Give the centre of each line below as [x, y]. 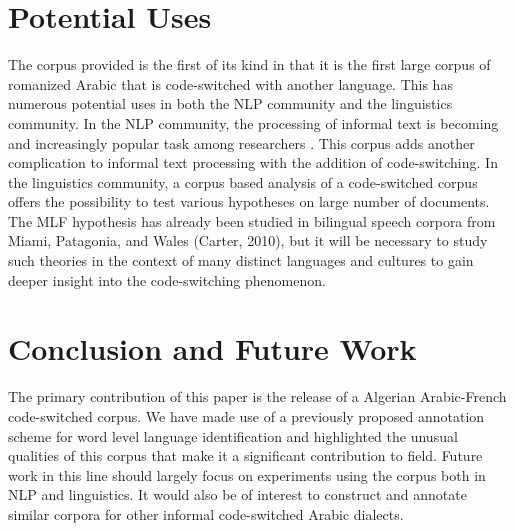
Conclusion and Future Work [212, 348]
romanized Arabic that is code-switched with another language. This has [230, 83]
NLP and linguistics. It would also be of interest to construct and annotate [237, 494]
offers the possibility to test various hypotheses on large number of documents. [249, 201]
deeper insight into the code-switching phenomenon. [167, 279]
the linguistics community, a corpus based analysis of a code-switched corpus [243, 181]
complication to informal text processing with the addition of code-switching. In [253, 162]
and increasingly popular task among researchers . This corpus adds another [241, 142]
